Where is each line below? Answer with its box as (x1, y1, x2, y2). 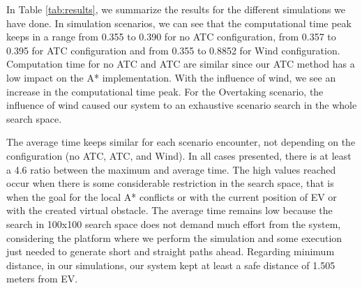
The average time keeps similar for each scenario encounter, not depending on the (6, 135, 356, 149)
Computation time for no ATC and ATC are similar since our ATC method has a (6, 56, 355, 71)
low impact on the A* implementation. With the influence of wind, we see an (6, 70, 336, 84)
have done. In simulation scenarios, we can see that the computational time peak (6, 15, 352, 30)
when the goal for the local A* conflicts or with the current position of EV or (6, 189, 337, 204)
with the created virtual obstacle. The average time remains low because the (6, 203, 333, 218)
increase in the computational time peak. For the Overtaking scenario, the (6, 84, 324, 98)
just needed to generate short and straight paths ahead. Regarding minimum (6, 244, 335, 259)
